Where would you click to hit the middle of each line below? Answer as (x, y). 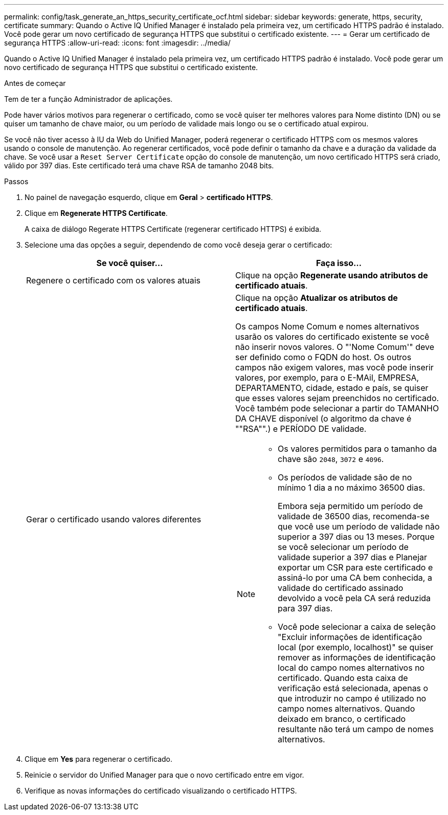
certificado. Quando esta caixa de (343, 678)
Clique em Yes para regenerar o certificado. (99, 759)
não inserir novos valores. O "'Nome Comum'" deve (335, 347)
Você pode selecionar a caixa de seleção (357, 627)
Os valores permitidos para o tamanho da (357, 449)
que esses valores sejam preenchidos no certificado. (337, 398)
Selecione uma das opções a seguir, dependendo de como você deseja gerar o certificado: (178, 245)
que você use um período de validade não (359, 526)
